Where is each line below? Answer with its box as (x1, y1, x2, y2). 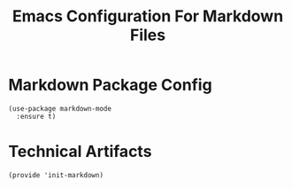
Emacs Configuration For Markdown (12, 6, 284, 27)
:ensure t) (16, 112, 57, 121)
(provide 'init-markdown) (8, 170, 104, 179)
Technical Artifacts (8, 142, 152, 161)
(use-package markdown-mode (8, 104, 112, 113)
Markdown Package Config (8, 75, 213, 95)
